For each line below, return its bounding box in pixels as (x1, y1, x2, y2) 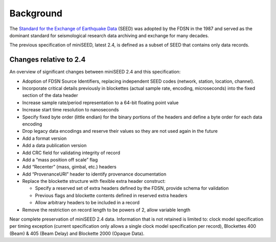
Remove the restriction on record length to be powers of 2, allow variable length (22, 207, 191, 213)
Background (9, 8, 62, 19)
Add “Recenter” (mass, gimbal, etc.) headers (22, 164, 117, 170)
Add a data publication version (22, 142, 87, 149)
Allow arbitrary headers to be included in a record (35, 200, 140, 206)
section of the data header (22, 92, 78, 99)
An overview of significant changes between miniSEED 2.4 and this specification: (9, 69, 181, 75)
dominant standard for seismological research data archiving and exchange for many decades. (9, 32, 209, 38)
